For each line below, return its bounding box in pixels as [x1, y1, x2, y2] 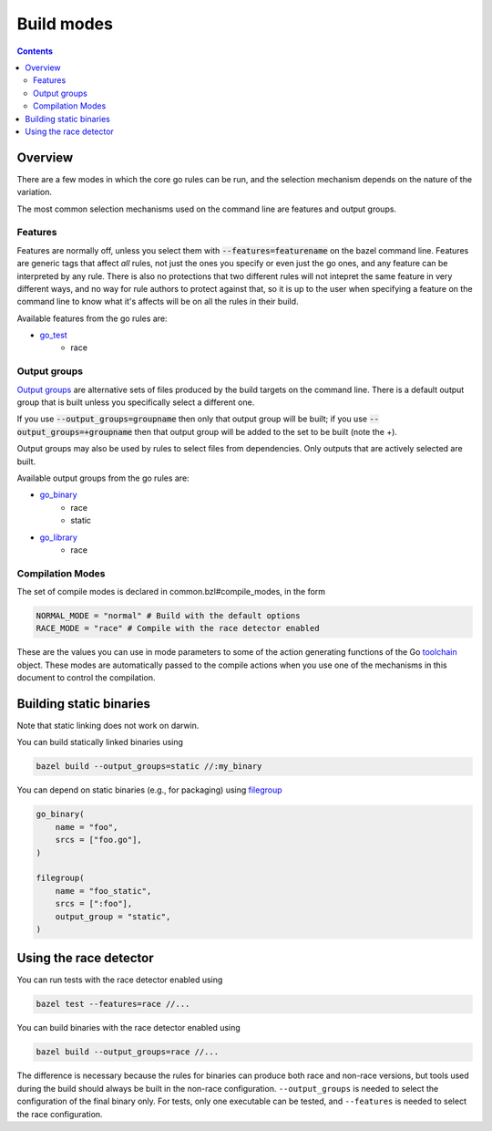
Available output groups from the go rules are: [16, 472, 190, 483]
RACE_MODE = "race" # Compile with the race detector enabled [36, 623, 320, 634]
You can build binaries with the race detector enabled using [16, 1022, 241, 1033]
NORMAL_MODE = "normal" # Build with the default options [36, 611, 301, 621]
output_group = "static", [55, 911, 171, 921]
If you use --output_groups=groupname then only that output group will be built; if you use [16, 413, 368, 424]
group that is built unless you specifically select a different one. [16, 397, 255, 408]
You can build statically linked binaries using [16, 737, 184, 748]
